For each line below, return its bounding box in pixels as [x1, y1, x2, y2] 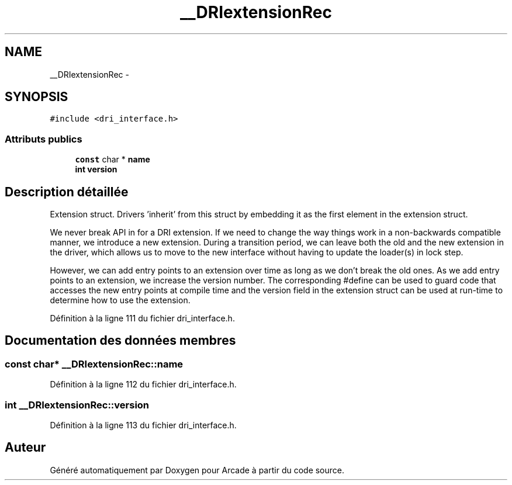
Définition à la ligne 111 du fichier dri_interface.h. [50, 313, 235, 324]
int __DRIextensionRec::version [5, 399, 150, 411]
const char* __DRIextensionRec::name [5, 358, 184, 370]
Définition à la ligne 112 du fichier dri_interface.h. [50, 379, 237, 390]
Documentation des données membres [5, 333, 236, 348]
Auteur [5, 440, 46, 455]
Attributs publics [5, 133, 82, 145]
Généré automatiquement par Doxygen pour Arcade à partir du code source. [50, 465, 345, 475]
